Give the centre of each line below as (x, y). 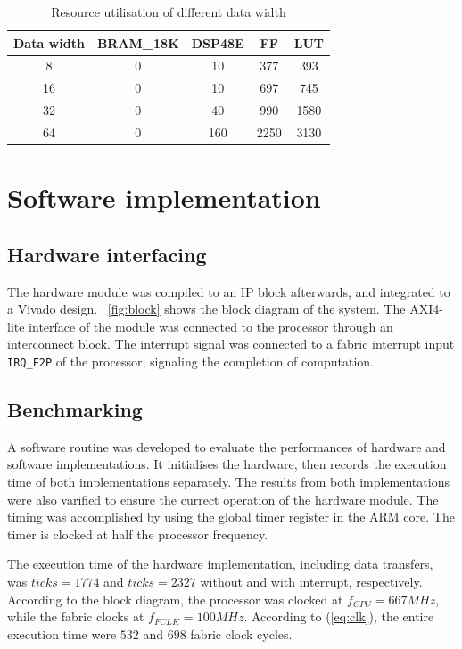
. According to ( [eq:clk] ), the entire (339, 616)
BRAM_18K (138, 42)
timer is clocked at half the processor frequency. (138, 534)
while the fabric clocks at (76, 616)
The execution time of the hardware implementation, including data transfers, (220, 564)
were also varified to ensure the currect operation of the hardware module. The (223, 499)
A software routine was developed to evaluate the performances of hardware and (227, 446)
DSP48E (218, 42)
